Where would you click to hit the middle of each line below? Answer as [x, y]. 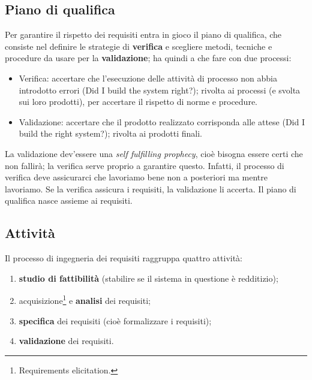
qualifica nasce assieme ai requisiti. [69, 200]
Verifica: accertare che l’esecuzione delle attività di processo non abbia [148, 78]
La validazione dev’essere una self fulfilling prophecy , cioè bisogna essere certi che [154, 153]
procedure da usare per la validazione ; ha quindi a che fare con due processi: [148, 58]
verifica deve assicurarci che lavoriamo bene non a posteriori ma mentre [136, 177]
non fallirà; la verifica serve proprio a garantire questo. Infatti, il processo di [145, 165]
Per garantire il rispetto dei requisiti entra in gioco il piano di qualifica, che [143, 34]
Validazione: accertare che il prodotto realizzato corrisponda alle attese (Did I [162, 121]
